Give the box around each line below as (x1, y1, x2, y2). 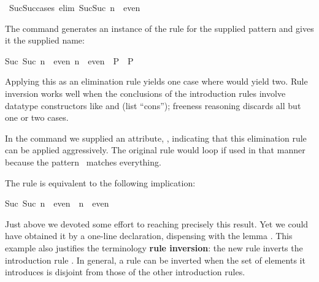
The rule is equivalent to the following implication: (5, 176, 196, 189)
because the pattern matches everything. (5, 155, 161, 168)
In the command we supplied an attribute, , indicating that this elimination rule (5, 131, 307, 144)
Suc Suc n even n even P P (5, 54, 134, 67)
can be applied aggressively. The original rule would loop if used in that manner (5, 143, 306, 156)
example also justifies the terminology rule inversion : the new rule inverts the (5, 241, 303, 254)
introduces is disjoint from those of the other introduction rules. (5, 265, 245, 278)
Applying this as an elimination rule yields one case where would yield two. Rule (5, 75, 308, 88)
